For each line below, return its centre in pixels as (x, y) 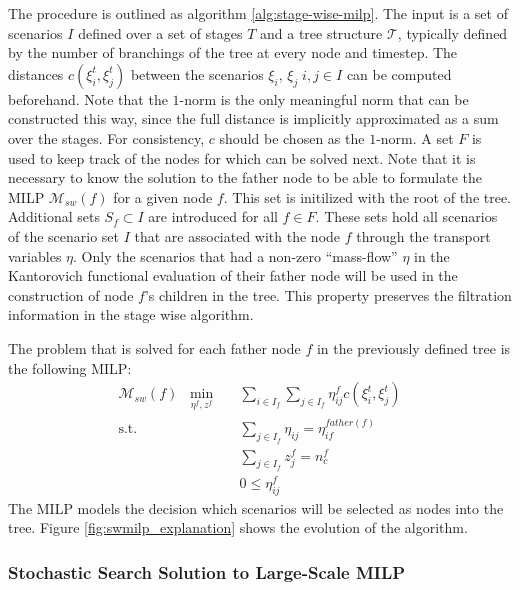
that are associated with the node (237, 235)
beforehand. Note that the (88, 98)
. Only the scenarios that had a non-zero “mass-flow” (235, 255)
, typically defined (452, 32)
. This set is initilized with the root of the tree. (367, 196)
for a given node (163, 196)
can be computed (399, 73)
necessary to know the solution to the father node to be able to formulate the (245, 177)
